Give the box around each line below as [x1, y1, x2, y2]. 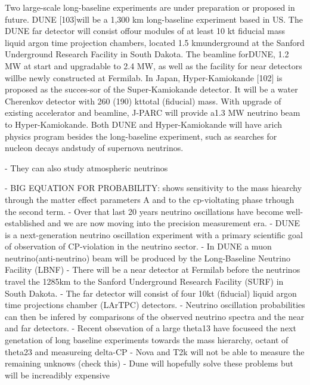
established [5, 217, 45, 229]
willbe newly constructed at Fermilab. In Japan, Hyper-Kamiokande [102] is [5, 71, 283, 84]
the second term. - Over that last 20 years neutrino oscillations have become [5, 205, 284, 217]
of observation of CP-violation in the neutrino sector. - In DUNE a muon [5, 240, 272, 252]
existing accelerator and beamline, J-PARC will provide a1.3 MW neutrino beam [5, 106, 300, 119]
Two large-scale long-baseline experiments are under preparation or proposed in [5, 1, 295, 13]
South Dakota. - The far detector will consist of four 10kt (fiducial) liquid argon [5, 287, 297, 299]
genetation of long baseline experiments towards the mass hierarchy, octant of [5, 334, 289, 346]
